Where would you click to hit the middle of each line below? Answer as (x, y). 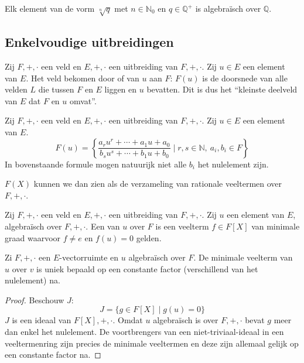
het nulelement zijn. (233, 164)
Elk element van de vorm (50, 8)
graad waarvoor (33, 237)
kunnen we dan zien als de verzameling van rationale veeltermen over (158, 184)
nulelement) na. (33, 280)
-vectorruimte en (89, 257)
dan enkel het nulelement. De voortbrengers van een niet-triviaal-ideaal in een (144, 332)
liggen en (121, 89)
